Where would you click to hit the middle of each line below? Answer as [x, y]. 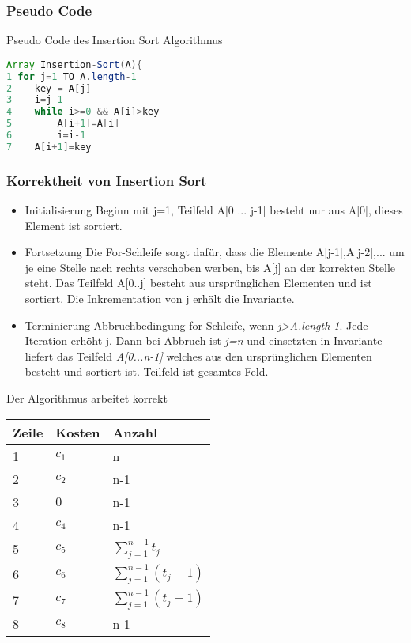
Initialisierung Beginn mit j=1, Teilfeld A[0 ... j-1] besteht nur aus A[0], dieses [214, 210]
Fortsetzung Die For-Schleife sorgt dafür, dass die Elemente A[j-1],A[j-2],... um [215, 252]
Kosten [78, 432]
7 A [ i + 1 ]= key [49, 147]
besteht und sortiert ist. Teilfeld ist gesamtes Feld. [147, 371]
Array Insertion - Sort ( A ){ [74, 64]
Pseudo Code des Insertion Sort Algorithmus [115, 40]
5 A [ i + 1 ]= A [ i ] [63, 124]
